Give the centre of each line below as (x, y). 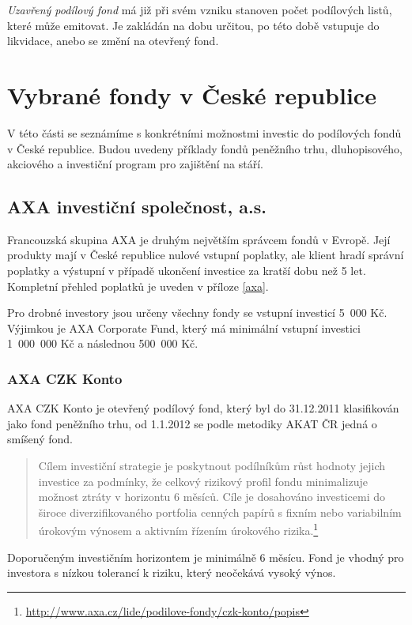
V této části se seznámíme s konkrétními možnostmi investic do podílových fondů (204, 132)
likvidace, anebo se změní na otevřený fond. (113, 41)
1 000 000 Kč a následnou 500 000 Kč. (103, 343)
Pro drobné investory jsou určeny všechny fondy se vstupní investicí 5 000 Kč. (197, 312)
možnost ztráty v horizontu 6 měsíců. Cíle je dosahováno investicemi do (212, 497)
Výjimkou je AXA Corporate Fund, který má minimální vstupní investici (184, 328)
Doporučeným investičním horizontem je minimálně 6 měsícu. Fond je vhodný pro (206, 557)
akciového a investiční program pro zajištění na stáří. (135, 164)
